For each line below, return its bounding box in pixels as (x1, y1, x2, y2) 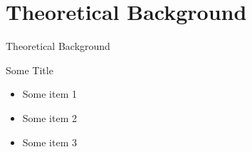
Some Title (6, 62, 53, 77)
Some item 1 (22, 86, 77, 101)
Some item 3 (22, 134, 77, 149)
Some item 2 (22, 110, 77, 125)
